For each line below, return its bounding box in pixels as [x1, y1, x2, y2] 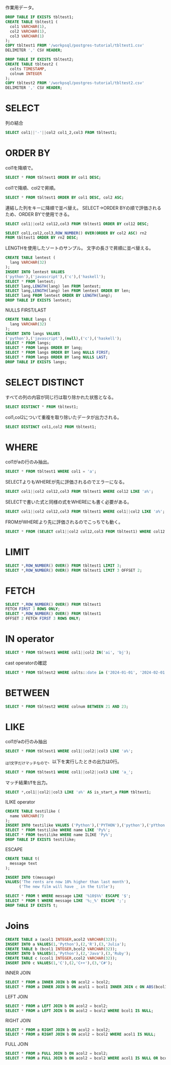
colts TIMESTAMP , [10, 66, 47, 71]
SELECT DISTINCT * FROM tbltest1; [5, 404, 79, 409]
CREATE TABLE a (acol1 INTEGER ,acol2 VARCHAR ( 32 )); [5, 937, 117, 942]
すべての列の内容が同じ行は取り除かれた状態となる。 [5, 394, 117, 400]
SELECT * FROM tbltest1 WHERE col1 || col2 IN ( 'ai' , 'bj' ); [5, 650, 131, 655]
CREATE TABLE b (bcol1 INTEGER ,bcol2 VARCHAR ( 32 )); [5, 946, 117, 951]
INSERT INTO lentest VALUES [5, 269, 65, 274]
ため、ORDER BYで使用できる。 [5, 211, 72, 217]
